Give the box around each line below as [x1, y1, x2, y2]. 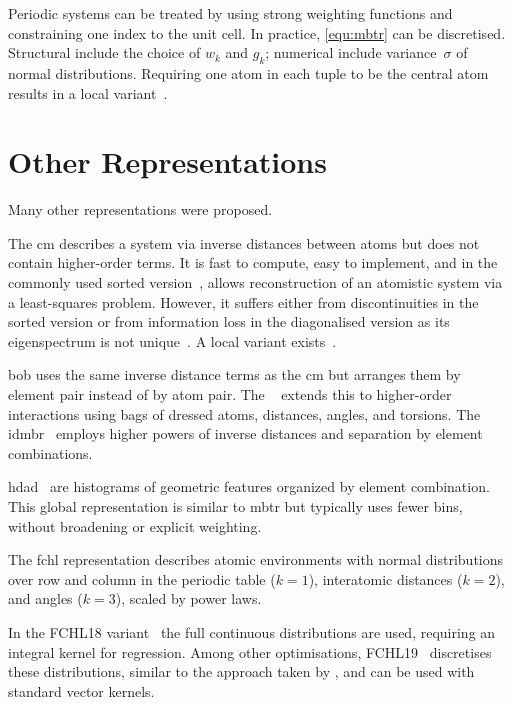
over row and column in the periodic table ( [8, 568, 276, 589]
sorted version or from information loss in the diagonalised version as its [8, 311, 450, 332]
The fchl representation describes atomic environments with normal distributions [8, 549, 504, 570]
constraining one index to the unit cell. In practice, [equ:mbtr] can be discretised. [8, 22, 506, 43]
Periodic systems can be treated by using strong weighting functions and [8, 3, 453, 23]
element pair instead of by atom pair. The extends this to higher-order [8, 384, 452, 405]
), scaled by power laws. [115, 588, 262, 609]
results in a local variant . [8, 82, 168, 103]
